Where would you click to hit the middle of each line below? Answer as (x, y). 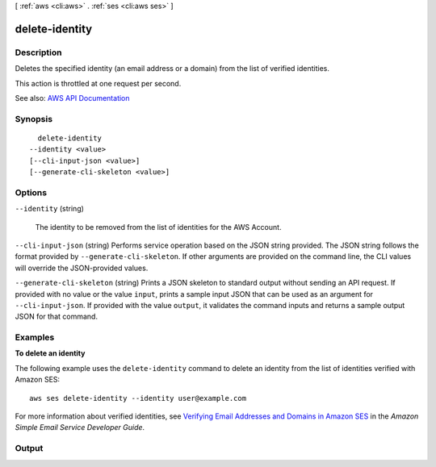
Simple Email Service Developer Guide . (80, 427)
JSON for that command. (57, 317)
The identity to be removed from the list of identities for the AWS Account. (158, 227)
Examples (35, 337)
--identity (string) (50, 209)
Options (31, 192)
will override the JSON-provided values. (82, 268)
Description (38, 52)
